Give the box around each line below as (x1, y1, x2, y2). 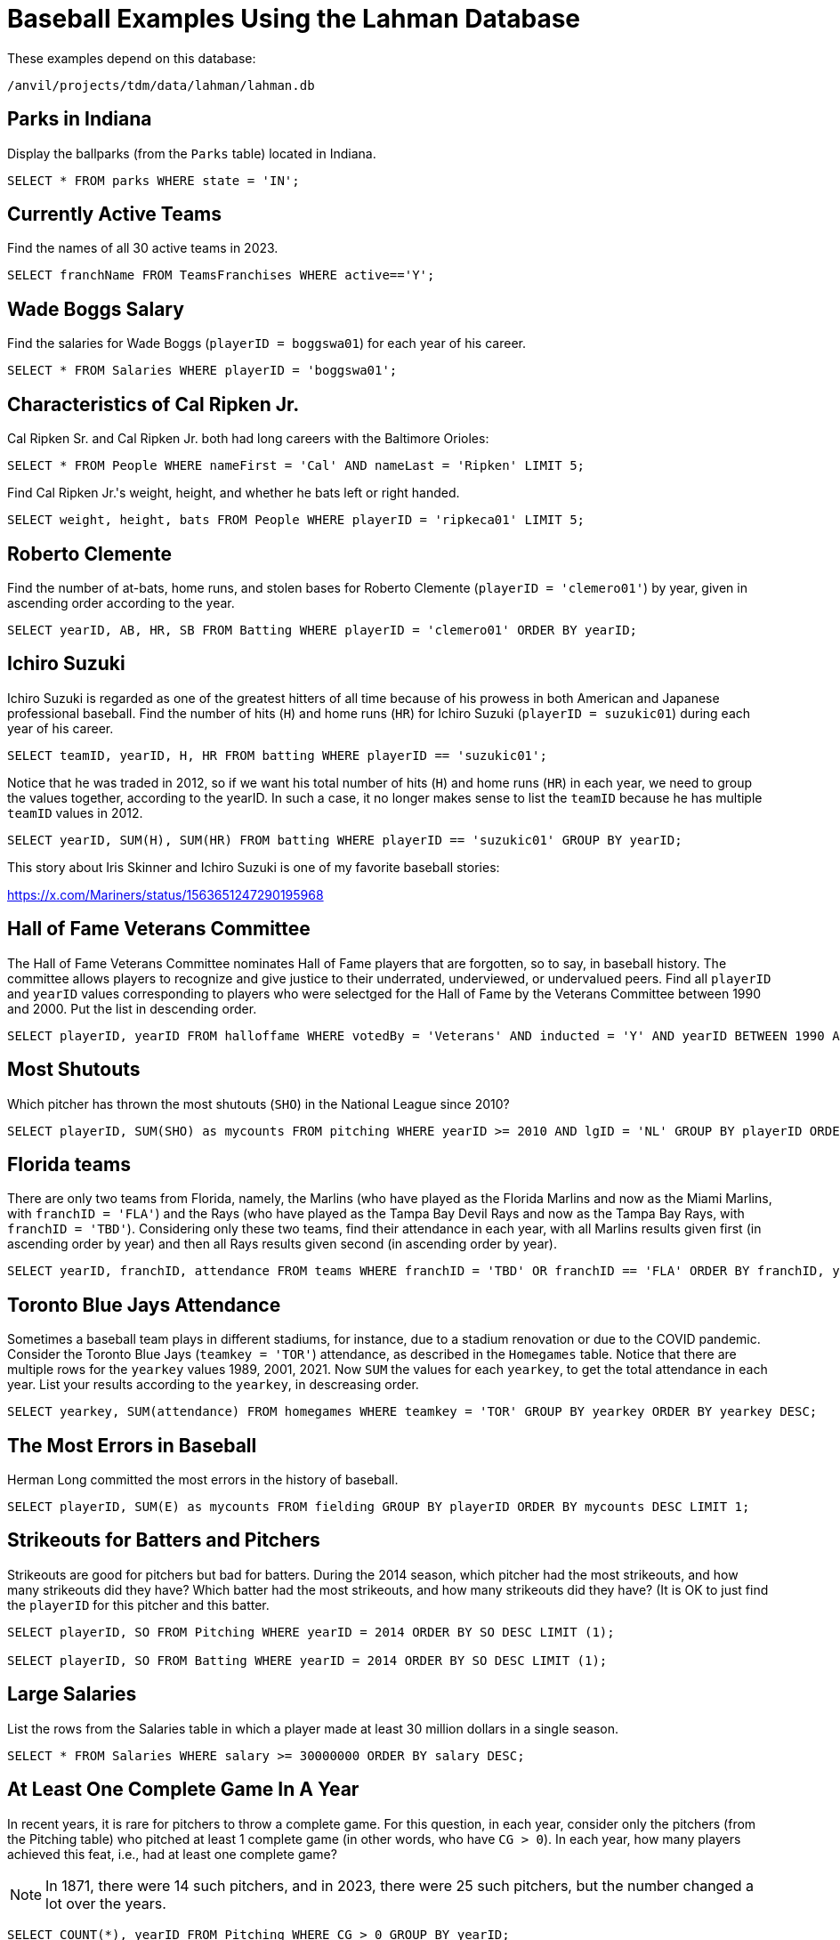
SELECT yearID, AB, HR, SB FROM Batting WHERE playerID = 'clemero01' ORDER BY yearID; (7, 622, 638, 637)
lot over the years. (45, 1894, 166, 1912)
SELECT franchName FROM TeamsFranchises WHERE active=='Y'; (7, 268, 435, 283)
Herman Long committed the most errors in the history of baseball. (7, 1472, 399, 1488)
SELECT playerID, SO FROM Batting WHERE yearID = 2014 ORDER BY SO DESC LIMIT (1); (7, 1653, 608, 1668)
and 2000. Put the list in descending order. (7, 1000, 257, 1016)
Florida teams (7, 1152, 131, 1176)
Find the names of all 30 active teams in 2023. (7, 240, 279, 256)
